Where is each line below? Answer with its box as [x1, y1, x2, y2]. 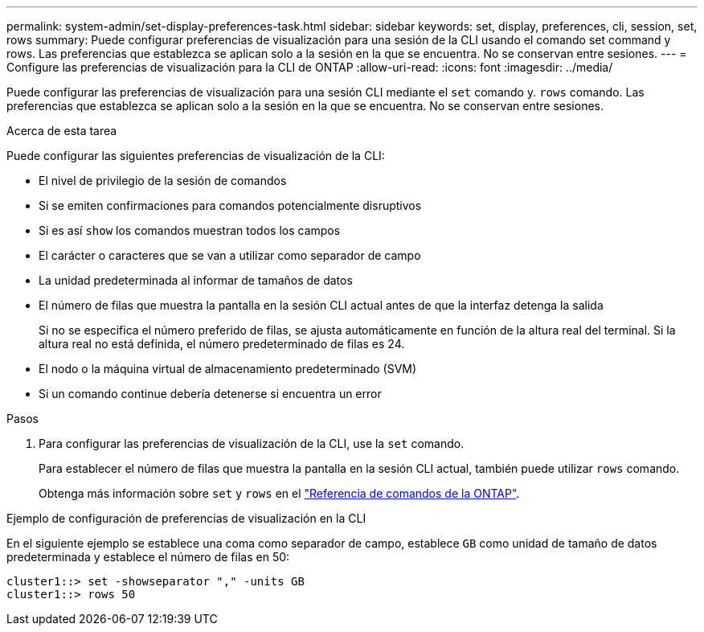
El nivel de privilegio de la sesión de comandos [39, 174, 287, 187]
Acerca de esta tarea [6, 124, 117, 137]
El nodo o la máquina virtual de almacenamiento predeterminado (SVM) [39, 362, 417, 376]
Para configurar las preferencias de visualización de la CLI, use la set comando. [39, 437, 465, 450]
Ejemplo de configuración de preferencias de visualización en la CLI [6, 511, 366, 525]
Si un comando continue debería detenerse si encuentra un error [39, 387, 382, 400]
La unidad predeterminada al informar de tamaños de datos [39, 273, 353, 287]
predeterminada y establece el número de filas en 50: [6, 550, 290, 564]
